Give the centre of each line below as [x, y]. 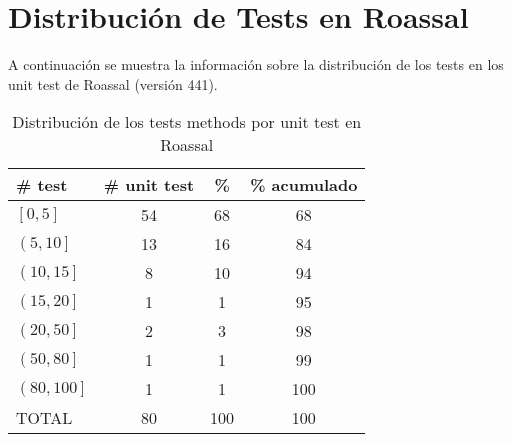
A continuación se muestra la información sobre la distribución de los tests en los [256, 64]
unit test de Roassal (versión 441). [113, 83]
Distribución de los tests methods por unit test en [187, 122]
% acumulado [304, 185]
